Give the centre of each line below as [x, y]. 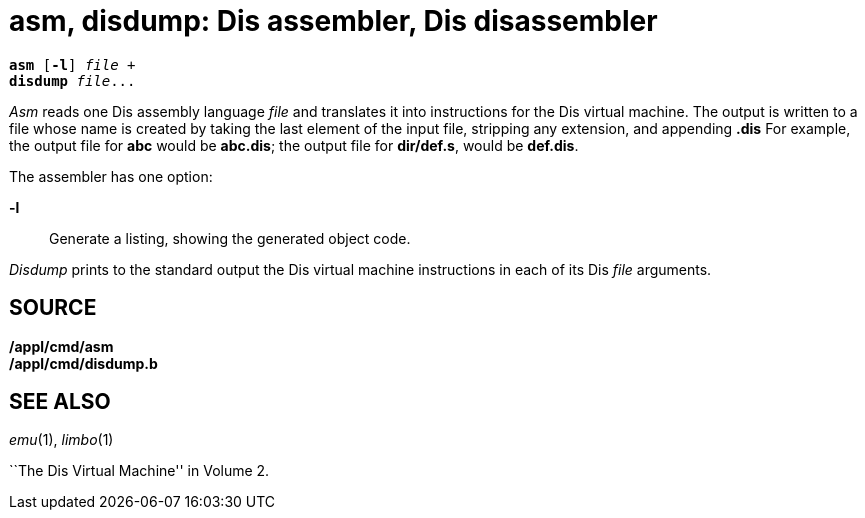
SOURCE [53, 308]
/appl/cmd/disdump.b [83, 363]
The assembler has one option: [111, 176]
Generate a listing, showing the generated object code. [230, 238]
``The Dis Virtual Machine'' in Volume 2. [139, 471]
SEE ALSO [60, 402]
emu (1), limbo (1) [61, 440]
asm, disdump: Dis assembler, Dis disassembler [333, 21]
